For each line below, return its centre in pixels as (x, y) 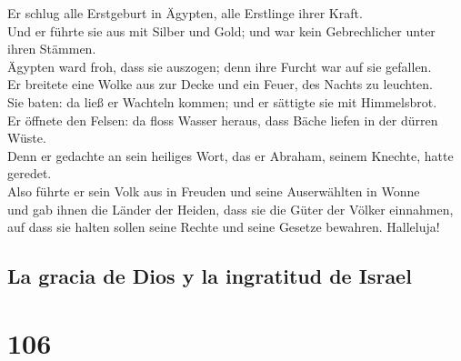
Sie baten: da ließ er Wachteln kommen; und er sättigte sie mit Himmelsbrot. (222, 101)
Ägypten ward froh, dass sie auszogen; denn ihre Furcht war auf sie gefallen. (220, 66)
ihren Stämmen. (52, 49)
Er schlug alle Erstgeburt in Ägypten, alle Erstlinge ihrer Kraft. (185, 13)
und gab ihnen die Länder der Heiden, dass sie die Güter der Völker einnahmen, (230, 209)
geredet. (30, 173)
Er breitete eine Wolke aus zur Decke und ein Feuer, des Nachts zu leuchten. (220, 84)
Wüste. (27, 138)
